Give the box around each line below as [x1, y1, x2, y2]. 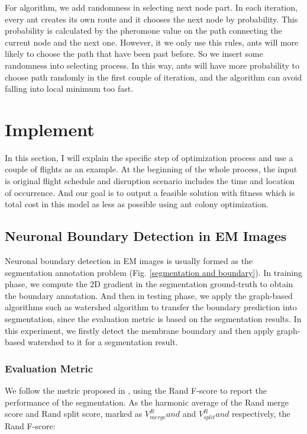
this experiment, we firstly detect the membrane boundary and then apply [5, 324, 274, 336]
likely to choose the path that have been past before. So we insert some [5, 47, 263, 60]
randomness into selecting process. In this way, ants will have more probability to [5, 59, 300, 71]
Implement [5, 117, 95, 141]
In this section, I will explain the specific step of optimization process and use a [5, 151, 293, 163]
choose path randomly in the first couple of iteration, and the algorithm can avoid [5, 70, 302, 83]
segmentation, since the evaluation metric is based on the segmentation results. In [5, 313, 302, 325]
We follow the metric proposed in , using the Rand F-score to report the [5, 384, 267, 397]
